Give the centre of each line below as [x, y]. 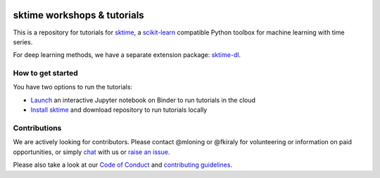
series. [23, 42]
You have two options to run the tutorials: [73, 87]
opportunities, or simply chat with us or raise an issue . [91, 152]
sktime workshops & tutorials [78, 15]
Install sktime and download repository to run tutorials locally [119, 110]
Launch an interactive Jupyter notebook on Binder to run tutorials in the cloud [143, 100]
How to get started [46, 73]
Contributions [37, 128]
